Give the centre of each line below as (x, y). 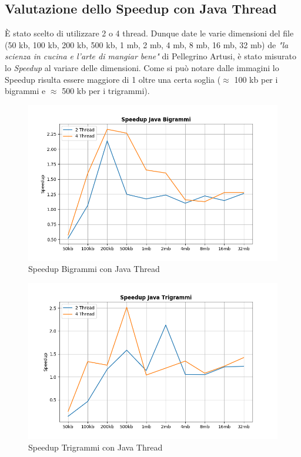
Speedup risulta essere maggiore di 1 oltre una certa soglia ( (113, 79)
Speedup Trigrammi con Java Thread (96, 447)
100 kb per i (256, 79)
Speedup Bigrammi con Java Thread (94, 269)
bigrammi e (25, 91)
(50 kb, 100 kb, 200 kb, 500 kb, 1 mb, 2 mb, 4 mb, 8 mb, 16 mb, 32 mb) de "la (147, 44)
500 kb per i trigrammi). (106, 91)
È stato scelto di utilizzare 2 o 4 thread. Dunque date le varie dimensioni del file (149, 33)
